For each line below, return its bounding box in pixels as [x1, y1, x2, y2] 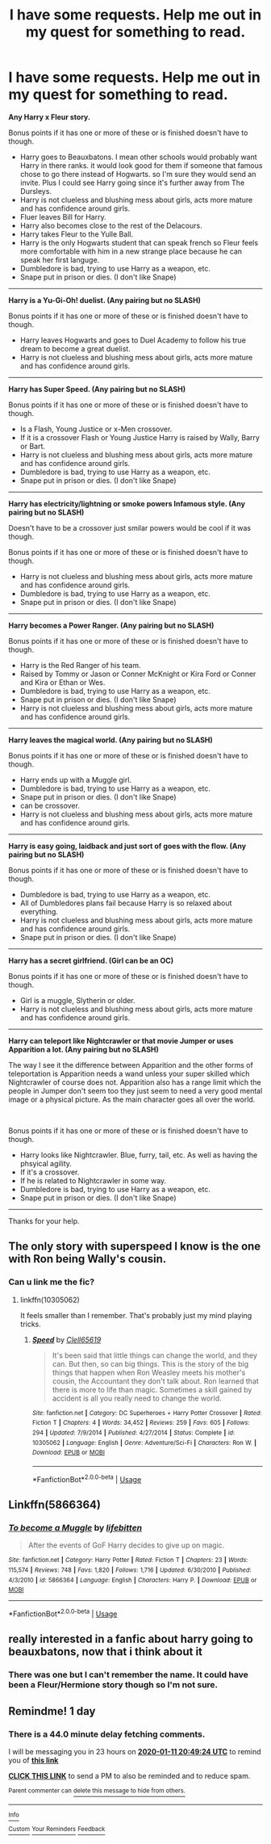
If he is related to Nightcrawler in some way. [19, 1175, 167, 1185]
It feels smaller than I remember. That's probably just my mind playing [19, 1310, 252, 1320]
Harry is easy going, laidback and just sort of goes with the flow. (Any [8, 841, 247, 851]
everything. [19, 906, 59, 916]
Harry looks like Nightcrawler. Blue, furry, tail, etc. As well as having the [19, 1149, 258, 1160]
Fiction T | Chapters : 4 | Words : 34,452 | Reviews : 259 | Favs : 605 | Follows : [31, 1419, 250, 1427]
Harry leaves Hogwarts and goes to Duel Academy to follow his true [19, 335, 246, 345]
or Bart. [19, 441, 46, 451]
